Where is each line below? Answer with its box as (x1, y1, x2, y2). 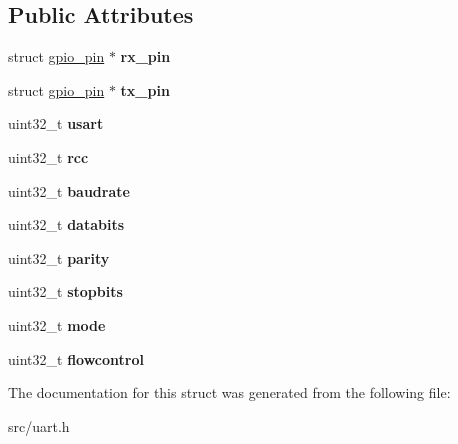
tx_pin (120, 79, 170, 100)
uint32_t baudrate (8, 180, 130, 201)
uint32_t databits (8, 214, 125, 235)
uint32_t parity (8, 247, 110, 268)
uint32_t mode (8, 314, 106, 335)
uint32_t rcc (8, 146, 89, 167)
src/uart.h (8, 415, 70, 436)
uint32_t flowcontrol (8, 348, 144, 369)
